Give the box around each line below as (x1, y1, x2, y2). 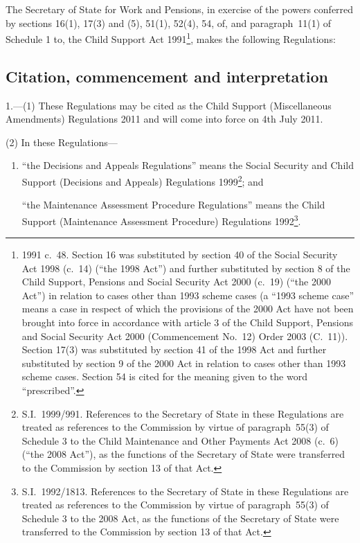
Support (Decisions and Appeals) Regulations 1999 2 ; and (21, 172, 264, 188)
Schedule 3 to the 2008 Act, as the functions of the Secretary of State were (21, 510, 339, 525)
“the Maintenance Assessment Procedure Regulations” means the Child (21, 197, 325, 212)
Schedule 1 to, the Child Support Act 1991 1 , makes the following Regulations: (6, 30, 336, 46)
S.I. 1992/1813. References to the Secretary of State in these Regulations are (21, 483, 349, 498)
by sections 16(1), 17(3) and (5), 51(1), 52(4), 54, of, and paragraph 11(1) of (6, 15, 332, 30)
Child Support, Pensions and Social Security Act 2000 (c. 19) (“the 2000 (21, 274, 331, 289)
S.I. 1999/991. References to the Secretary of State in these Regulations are (21, 406, 344, 420)
